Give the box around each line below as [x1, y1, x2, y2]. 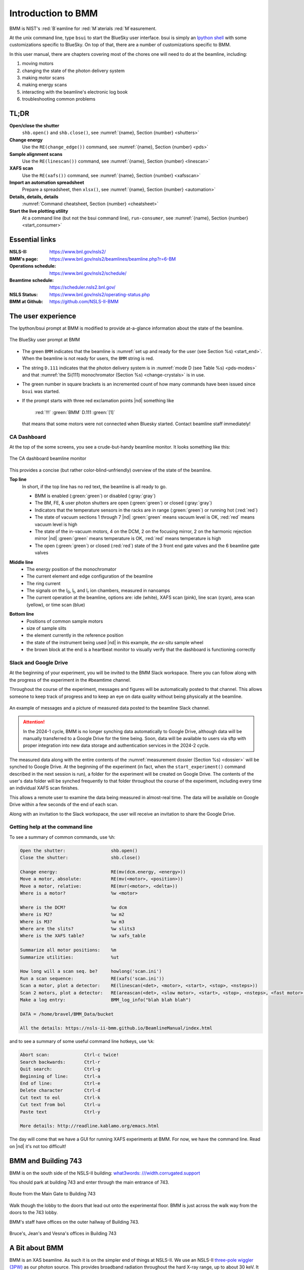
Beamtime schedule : [9, 277, 54, 283]
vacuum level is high [34, 521, 78, 527]
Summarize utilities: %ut [20, 954, 119, 960]
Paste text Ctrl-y [20, 1109, 101, 1115]
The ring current [26, 580, 61, 586]
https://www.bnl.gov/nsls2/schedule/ [49, 270, 127, 276]
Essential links [9, 235, 56, 244]
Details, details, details [9, 194, 59, 200]
